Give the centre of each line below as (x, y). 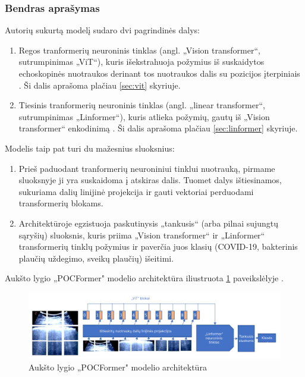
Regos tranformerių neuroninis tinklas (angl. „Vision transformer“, (139, 50)
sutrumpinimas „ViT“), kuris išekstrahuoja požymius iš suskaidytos (142, 62)
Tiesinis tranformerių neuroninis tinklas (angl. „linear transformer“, (142, 105)
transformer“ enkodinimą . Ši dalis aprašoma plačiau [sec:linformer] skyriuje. (158, 128)
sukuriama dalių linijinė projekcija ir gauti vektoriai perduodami (136, 191)
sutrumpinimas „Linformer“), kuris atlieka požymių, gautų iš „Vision (144, 116)
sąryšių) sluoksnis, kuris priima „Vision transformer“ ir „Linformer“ (142, 235)
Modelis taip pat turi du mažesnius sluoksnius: (90, 148)
